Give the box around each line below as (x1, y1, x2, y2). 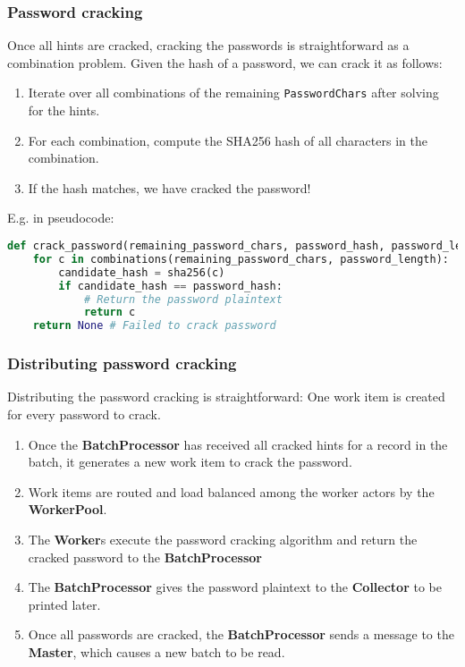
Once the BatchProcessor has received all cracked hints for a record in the (28, 435, 448, 453)
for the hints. (28, 101, 100, 120)
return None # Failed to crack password (32, 319, 276, 333)
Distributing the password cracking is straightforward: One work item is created (7, 387, 445, 406)
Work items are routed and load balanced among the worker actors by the (28, 482, 435, 501)
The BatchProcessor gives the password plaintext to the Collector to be (28, 578, 442, 596)
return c (83, 306, 136, 319)
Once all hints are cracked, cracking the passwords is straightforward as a (7, 36, 410, 55)
